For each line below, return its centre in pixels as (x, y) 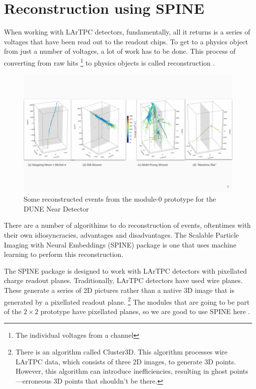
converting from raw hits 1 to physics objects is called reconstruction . (110, 62)
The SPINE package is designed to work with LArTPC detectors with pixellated (126, 270)
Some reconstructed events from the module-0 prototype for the (120, 199)
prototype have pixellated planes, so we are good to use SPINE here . (145, 311)
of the (13, 311)
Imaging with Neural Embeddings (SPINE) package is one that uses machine (120, 244)
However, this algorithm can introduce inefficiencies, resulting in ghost (121, 371)
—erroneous (33, 380)
